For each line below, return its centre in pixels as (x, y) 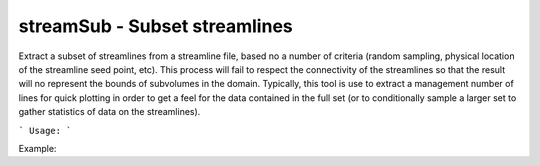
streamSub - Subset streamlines (156, 26)
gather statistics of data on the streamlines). (109, 112)
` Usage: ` (45, 130)
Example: (37, 148)
